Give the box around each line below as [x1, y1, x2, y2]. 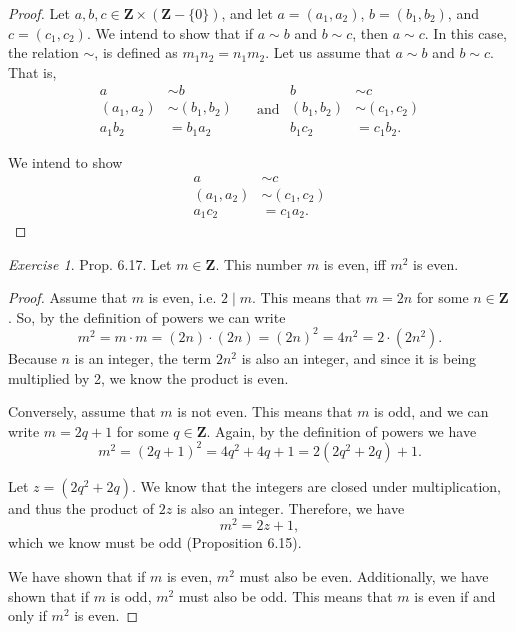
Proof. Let [8, 3, 70, 23]
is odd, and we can [374, 401, 489, 422]
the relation [8, 42, 79, 63]
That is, [8, 61, 57, 82]
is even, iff [323, 253, 386, 274]
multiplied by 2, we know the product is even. [8, 367, 289, 388]
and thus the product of [8, 497, 154, 518]
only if [8, 605, 47, 626]
